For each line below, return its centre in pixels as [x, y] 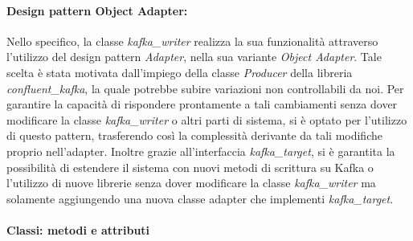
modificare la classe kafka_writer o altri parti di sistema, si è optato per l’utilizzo [207, 119]
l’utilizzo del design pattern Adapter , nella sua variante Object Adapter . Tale [194, 57]
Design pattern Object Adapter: [97, 10]
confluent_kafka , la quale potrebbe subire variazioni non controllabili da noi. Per [205, 88]
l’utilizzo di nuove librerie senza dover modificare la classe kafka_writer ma [191, 183]
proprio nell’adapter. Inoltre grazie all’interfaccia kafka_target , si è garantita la [201, 151]
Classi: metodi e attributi [78, 229]
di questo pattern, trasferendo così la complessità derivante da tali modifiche [194, 135]
